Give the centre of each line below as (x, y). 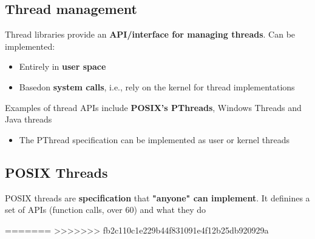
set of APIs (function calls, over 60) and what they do (106, 210)
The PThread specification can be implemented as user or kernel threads (154, 139)
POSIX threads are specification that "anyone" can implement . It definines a (157, 197)
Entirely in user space (63, 66)
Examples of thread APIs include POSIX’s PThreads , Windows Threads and (153, 107)
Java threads (29, 119)
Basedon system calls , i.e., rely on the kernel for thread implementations (157, 86)
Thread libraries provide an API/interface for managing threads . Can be (150, 34)
